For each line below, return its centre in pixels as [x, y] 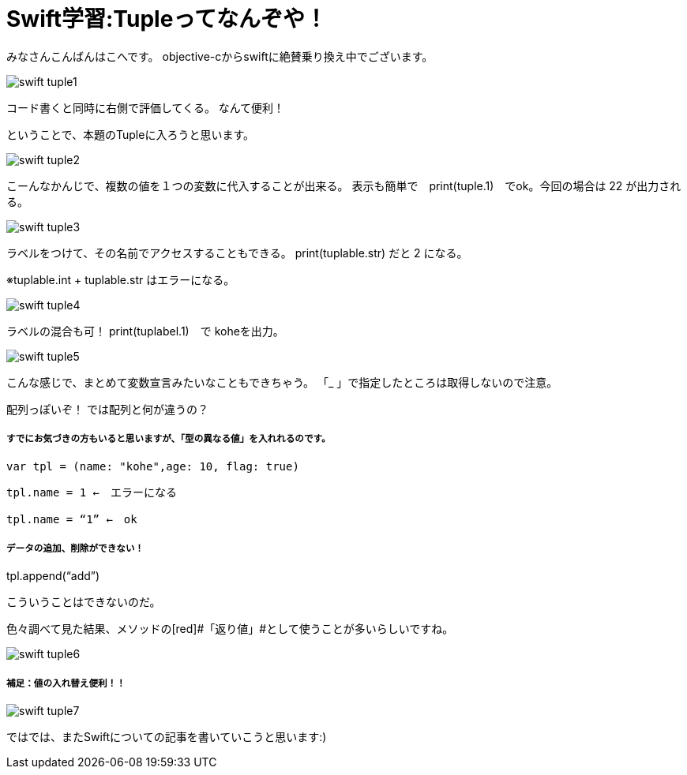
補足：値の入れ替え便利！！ [66, 683]
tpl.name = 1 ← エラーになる [92, 492]
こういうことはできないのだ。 [84, 603]
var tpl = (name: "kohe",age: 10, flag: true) [153, 466]
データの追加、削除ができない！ [75, 548]
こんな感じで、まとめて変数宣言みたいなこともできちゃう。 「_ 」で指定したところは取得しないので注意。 [282, 382]
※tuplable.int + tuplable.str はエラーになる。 [121, 279]
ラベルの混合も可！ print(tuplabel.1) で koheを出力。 [145, 331]
